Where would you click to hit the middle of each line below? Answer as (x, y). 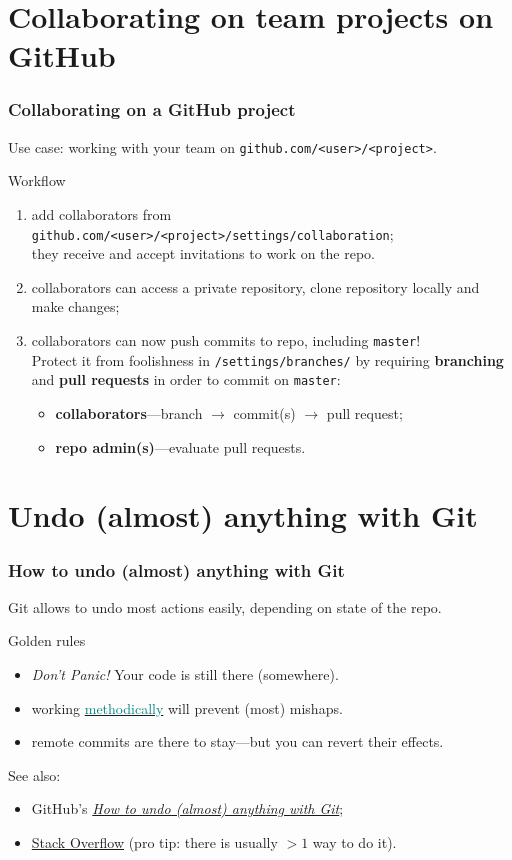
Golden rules (47, 640)
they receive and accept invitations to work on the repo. (203, 253)
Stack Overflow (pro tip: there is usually (154, 841)
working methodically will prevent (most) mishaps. (187, 707)
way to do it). (354, 841)
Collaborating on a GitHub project (152, 109)
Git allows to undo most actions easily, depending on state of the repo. (225, 606)
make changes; (75, 306)
